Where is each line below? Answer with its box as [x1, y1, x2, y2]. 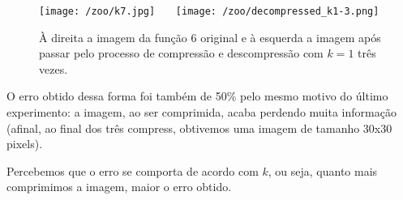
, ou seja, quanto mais [268, 162, 378, 179]
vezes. [39, 60, 68, 77]
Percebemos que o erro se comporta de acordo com [6, 162, 259, 179]
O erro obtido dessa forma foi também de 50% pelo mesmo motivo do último [6, 87, 388, 104]
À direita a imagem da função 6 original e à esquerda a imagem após [39, 28, 381, 45]
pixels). [6, 135, 43, 152]
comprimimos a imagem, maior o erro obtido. [6, 178, 232, 195]
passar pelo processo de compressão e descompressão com [39, 45, 324, 62]
